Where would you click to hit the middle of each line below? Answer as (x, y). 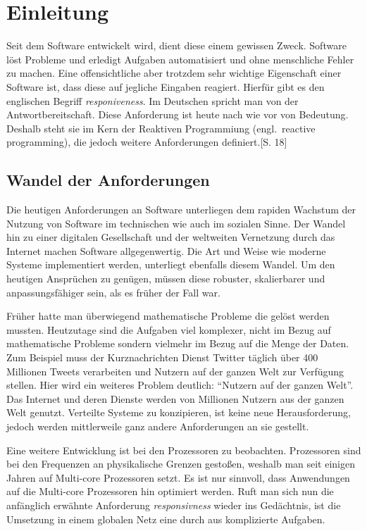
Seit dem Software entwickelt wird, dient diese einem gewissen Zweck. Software (176, 45)
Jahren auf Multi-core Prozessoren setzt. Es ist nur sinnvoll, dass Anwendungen (178, 477)
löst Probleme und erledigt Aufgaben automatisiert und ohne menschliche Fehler (180, 59)
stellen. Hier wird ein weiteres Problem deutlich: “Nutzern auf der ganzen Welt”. (180, 385)
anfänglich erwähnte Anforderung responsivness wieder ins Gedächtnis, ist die (174, 505)
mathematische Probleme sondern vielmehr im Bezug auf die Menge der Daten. (178, 343)
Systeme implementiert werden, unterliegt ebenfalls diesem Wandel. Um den (171, 264)
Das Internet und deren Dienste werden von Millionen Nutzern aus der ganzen (175, 398)
